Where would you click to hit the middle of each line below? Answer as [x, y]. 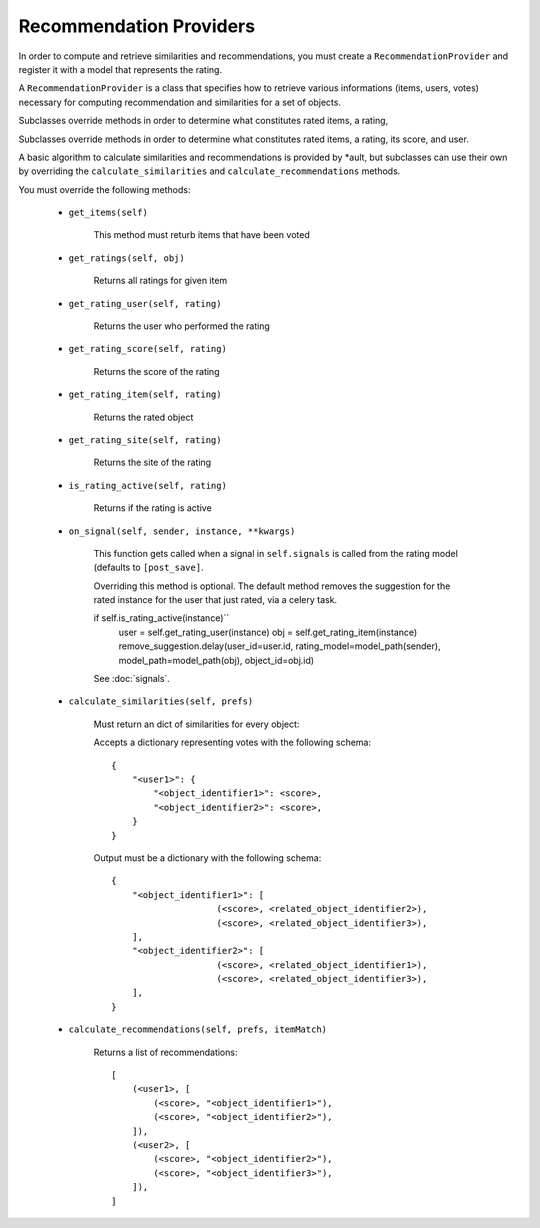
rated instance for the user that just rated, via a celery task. [215, 600]
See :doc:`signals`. [131, 679]
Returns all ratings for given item [160, 281]
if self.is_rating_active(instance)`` [161, 618]
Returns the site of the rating [152, 462]
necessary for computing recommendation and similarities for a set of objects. [180, 102]
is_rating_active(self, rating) [147, 485]
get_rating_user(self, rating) [145, 303]
